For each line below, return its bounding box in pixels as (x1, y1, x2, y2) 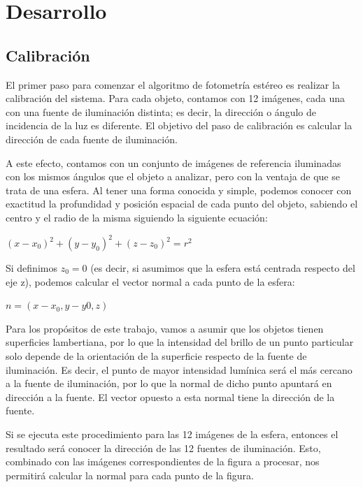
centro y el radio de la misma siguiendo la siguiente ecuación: (6, 210, 268, 224)
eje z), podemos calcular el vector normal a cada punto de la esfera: (6, 274, 295, 289)
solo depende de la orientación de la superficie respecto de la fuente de (6, 348, 307, 363)
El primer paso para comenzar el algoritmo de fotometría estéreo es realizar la (6, 77, 340, 92)
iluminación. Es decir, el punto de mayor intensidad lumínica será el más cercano (6, 362, 353, 377)
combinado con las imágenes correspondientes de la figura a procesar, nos (6, 454, 320, 469)
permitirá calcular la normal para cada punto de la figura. (6, 467, 254, 482)
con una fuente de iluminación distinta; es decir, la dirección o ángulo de (6, 104, 316, 119)
